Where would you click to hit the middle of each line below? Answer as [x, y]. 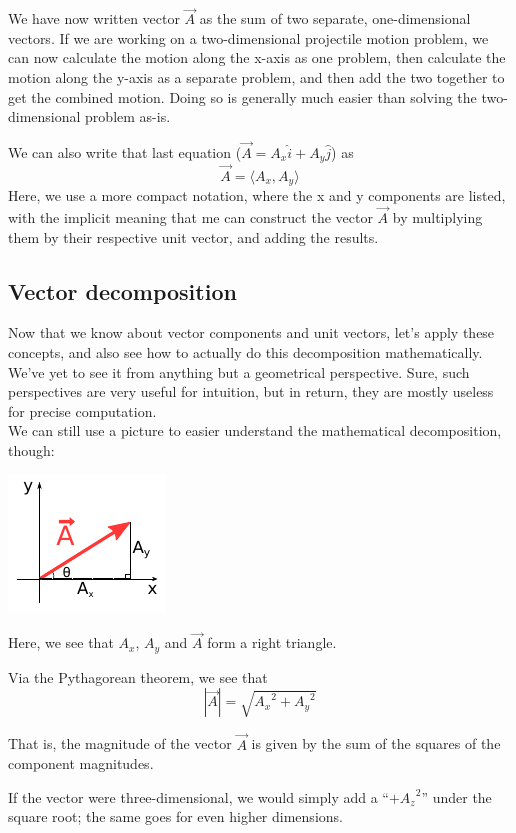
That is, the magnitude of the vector [120, 743]
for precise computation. [82, 410]
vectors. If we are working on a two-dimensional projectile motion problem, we [248, 37]
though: [31, 449]
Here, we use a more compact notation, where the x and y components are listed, [257, 195]
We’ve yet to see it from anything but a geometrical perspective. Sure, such [239, 371]
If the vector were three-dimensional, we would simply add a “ [198, 796]
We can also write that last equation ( [125, 152]
